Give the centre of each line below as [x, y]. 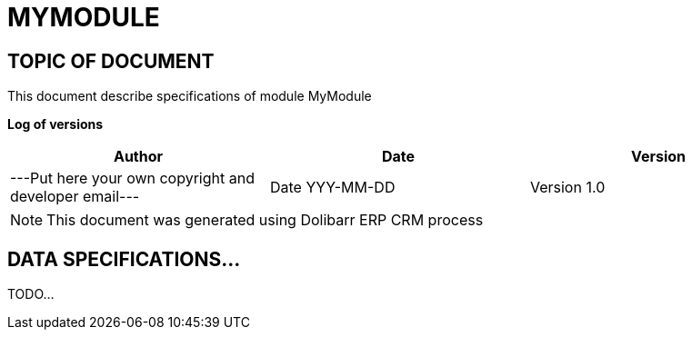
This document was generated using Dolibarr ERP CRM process [265, 220]
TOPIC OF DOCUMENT [111, 61]
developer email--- [75, 197]
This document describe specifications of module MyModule [190, 96]
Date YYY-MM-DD [332, 188]
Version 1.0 [567, 188]
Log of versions [55, 124]
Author [138, 157]
